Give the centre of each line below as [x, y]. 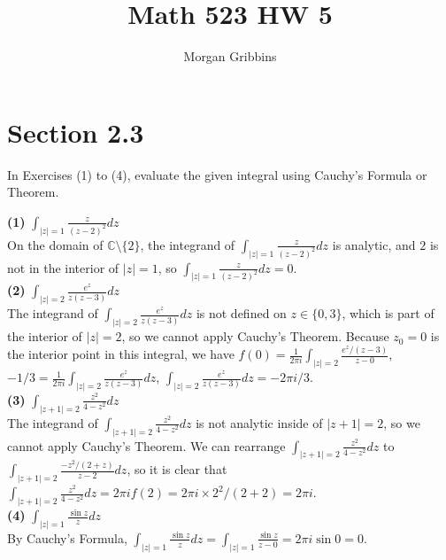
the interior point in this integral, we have [121, 354]
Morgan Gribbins [230, 56]
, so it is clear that [177, 469]
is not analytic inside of [259, 422]
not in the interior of [63, 267]
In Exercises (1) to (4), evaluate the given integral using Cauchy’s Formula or [217, 174]
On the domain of [55, 244]
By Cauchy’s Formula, [67, 537]
